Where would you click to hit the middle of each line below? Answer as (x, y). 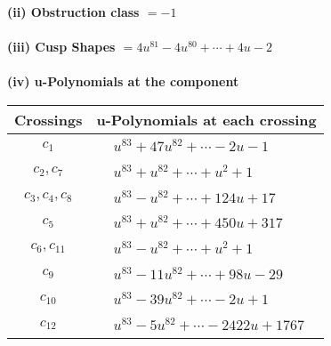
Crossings (48, 119)
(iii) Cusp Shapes (61, 47)
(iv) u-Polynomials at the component (123, 81)
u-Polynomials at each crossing (206, 119)
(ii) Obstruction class (73, 12)
